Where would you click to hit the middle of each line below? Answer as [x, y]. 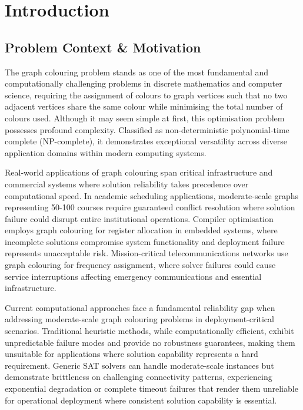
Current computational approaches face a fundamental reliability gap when [140, 307]
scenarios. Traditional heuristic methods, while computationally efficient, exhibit [149, 331]
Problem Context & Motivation [103, 47]
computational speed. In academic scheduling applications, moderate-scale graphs [152, 195]
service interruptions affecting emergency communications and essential [133, 276]
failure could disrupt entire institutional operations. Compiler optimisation [139, 218]
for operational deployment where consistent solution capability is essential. [141, 400]
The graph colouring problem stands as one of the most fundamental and [137, 72]
